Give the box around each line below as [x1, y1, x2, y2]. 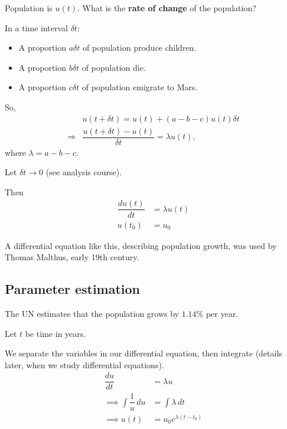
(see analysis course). [45, 166, 122, 178]
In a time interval [5, 21, 68, 34]
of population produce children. [83, 41, 197, 54]
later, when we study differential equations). [5, 358, 164, 371]
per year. [206, 307, 239, 319]
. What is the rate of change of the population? [77, 2, 256, 14]
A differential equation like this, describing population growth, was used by [5, 239, 277, 251]
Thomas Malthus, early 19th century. [5, 251, 139, 263]
